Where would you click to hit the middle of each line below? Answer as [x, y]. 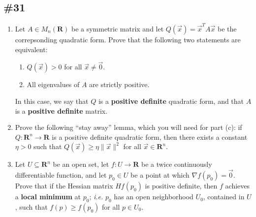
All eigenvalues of [53, 84]
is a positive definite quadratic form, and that [171, 101]
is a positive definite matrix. [61, 110]
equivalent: [31, 49]
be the [227, 28]
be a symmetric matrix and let [117, 28]
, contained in [224, 197]
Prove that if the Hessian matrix [64, 186]
